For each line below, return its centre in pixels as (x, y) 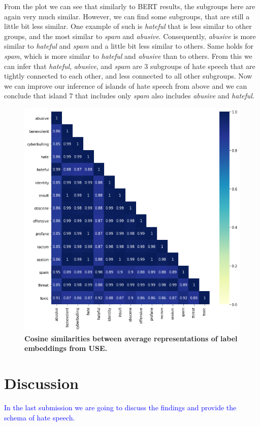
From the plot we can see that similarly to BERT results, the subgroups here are (130, 6)
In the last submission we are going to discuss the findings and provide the (120, 407)
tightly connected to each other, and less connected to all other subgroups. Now (128, 76)
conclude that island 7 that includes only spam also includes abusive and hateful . (129, 96)
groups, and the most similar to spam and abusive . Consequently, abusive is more (130, 36)
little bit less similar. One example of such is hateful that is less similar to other (128, 26)
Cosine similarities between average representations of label (131, 338)
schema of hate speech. (40, 417)
